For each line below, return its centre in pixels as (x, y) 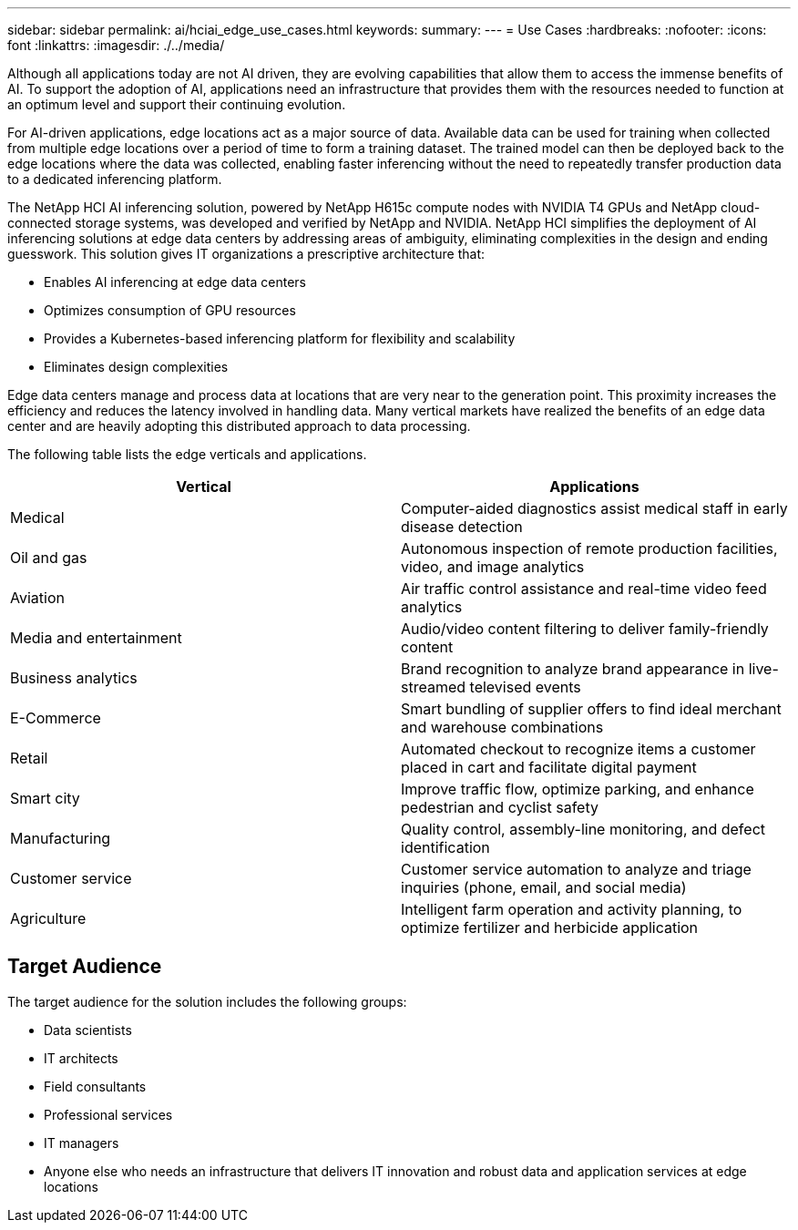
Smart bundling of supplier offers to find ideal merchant (591, 709)
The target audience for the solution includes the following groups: (207, 1001)
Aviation (37, 598)
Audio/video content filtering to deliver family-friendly (585, 629)
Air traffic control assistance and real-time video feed (584, 589)
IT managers (82, 1143)
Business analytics (74, 678)
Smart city (45, 798)
